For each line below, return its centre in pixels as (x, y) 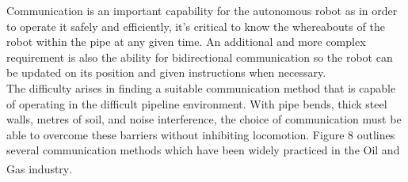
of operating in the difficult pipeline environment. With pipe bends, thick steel (197, 103)
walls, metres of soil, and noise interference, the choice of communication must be (204, 119)
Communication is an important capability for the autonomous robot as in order (202, 10)
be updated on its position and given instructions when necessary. (166, 72)
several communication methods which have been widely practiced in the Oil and (203, 150)
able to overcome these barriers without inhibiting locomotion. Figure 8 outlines (201, 134)
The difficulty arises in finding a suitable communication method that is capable (201, 87)
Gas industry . (40, 168)
